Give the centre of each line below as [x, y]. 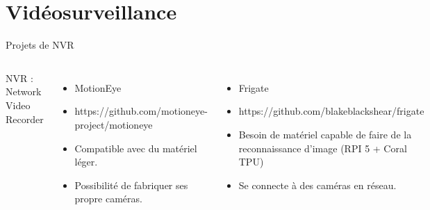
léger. [86, 162]
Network [24, 91]
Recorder [25, 119]
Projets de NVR [40, 45]
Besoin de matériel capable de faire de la [325, 134]
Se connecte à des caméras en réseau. [317, 185]
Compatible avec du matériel [136, 148]
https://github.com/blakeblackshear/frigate [331, 111]
